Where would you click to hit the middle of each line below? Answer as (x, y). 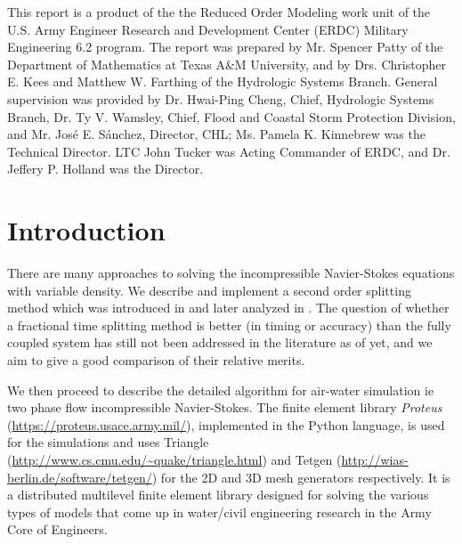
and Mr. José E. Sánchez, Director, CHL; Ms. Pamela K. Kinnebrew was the (216, 134)
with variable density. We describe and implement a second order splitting (209, 290)
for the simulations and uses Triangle (108, 442)
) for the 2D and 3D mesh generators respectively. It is (301, 477)
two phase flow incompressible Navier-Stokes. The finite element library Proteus (225, 407)
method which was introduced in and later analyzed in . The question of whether (228, 308)
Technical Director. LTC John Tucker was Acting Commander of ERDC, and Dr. (229, 151)
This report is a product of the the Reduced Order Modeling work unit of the (219, 12)
